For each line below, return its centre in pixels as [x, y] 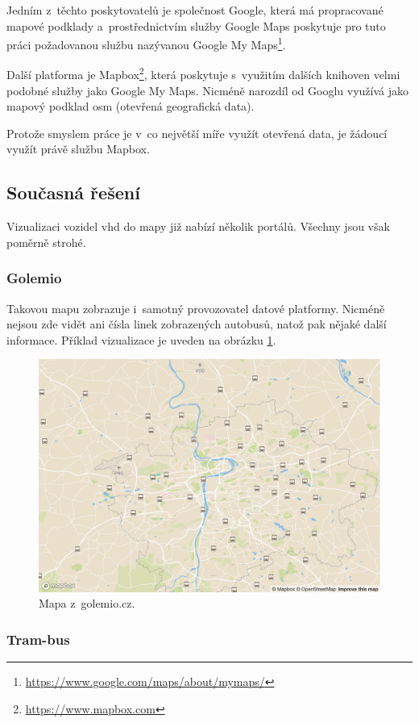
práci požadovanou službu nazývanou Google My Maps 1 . [146, 43]
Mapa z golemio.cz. [87, 603]
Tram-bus [38, 639]
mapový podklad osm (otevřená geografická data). [131, 106]
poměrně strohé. [46, 242]
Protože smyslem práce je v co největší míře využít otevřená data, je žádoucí [197, 133]
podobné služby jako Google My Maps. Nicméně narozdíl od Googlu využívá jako [207, 90]
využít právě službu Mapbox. [78, 149]
